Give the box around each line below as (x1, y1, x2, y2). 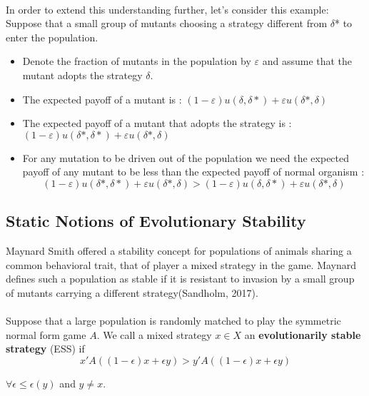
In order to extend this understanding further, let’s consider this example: (6, 1, 329, 16)
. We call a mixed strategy (96, 327, 212, 342)
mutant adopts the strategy (22, 67, 143, 82)
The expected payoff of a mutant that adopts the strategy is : (22, 116, 292, 131)
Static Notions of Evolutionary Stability (6, 210, 306, 232)
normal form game (6, 327, 86, 342)
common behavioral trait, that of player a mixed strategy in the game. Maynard (6, 257, 357, 272)
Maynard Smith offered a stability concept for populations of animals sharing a (6, 243, 352, 258)
